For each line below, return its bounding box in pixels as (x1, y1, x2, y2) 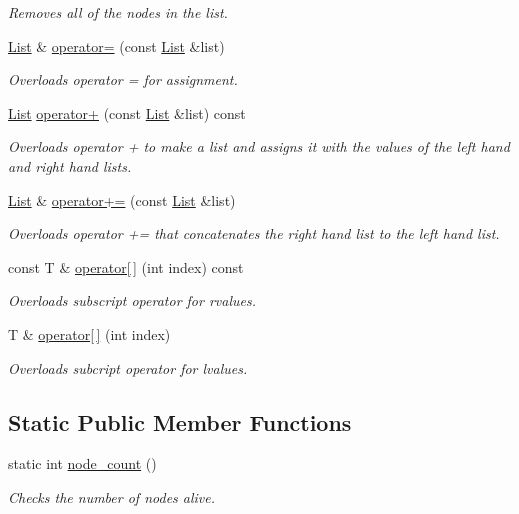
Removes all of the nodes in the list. (8, 2, 228, 22)
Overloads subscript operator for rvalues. (8, 290, 257, 311)
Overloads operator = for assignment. (8, 69, 238, 90)
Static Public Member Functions (8, 406, 352, 437)
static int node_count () (8, 453, 157, 474)
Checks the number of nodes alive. (8, 486, 216, 507)
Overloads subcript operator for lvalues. (8, 357, 248, 378)
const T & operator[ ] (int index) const (8, 256, 244, 277)
